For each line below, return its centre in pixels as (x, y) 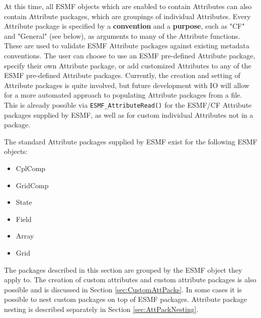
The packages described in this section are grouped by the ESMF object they (123, 269)
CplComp (31, 168)
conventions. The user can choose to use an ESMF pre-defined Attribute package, (130, 55)
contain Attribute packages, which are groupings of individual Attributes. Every (127, 16)
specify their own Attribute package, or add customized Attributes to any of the (128, 65)
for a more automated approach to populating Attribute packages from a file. (123, 95)
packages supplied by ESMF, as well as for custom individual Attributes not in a (129, 114)
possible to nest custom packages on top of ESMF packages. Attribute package (126, 299)
